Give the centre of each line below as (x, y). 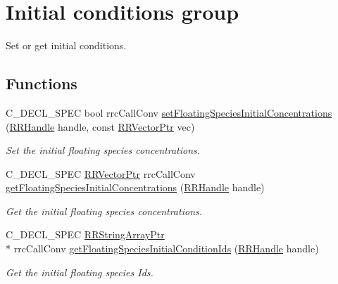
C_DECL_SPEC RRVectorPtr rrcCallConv (101, 173)
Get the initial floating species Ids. (80, 272)
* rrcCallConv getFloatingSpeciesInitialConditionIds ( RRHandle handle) (162, 248)
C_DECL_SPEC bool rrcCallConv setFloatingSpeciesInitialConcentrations (169, 112)
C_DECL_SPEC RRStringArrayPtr (85, 234)
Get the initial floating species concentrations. (104, 211)
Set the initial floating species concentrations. (103, 150)
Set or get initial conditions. (66, 45)
